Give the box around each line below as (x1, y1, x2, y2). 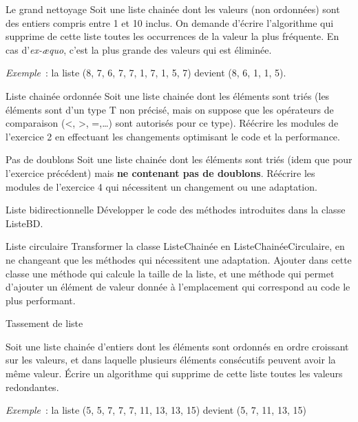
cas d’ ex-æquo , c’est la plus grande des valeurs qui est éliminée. (6, 42, 272, 56)
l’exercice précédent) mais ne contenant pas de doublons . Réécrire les (6, 165, 315, 180)
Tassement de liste (6, 316, 83, 330)
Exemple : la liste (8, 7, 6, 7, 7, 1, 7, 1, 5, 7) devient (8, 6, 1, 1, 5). (6, 65, 286, 80)
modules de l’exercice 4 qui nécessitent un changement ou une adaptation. (6, 179, 317, 193)
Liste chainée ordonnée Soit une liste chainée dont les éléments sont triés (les (6, 88, 330, 103)
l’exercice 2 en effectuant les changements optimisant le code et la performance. (6, 129, 340, 143)
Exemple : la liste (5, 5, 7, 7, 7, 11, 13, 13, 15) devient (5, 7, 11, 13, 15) (6, 403, 306, 417)
